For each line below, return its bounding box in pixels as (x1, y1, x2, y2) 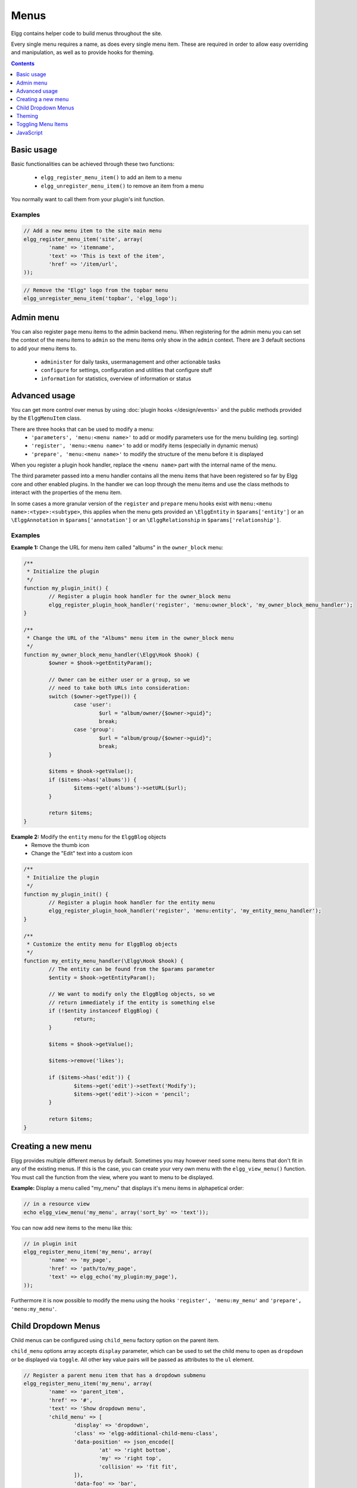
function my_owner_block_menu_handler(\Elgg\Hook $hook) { (23, 651, 199, 658)
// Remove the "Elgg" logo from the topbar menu (23, 287, 168, 293)
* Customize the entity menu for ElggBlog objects (27, 940, 178, 948)
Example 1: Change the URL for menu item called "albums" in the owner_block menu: (11, 543, 223, 551)
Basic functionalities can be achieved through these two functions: (11, 160, 175, 167)
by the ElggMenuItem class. (11, 414, 82, 422)
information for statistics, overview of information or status (40, 375, 192, 382)
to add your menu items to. (11, 345, 77, 352)
